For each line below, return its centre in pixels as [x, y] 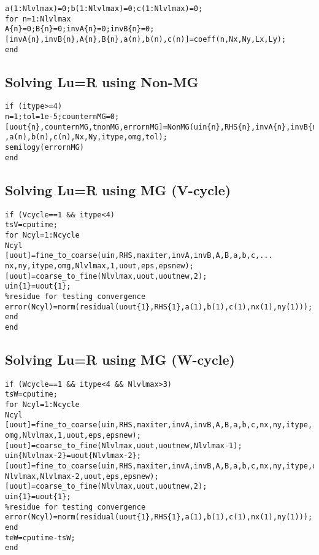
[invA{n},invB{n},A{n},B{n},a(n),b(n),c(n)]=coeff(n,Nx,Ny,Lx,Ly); [146, 39]
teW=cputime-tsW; [40, 538]
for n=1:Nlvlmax [38, 19]
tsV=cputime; [31, 225]
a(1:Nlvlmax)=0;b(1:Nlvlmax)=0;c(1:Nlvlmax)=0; [104, 9]
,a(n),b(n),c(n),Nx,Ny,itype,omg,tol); [86, 137]
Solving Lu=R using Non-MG [102, 81]
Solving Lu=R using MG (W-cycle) [120, 359]
